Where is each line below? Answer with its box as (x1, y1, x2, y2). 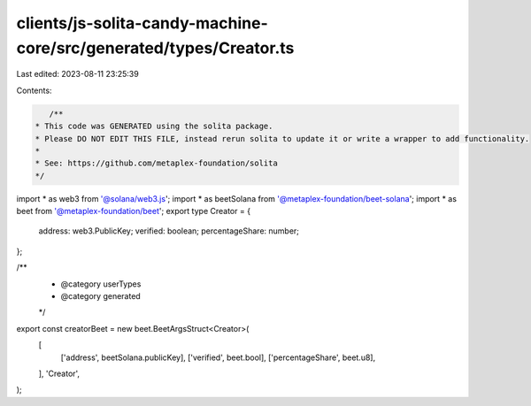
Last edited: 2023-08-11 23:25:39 (16, 69, 139, 80)
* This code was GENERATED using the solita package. (35, 121, 273, 132)
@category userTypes (60, 279, 142, 289)
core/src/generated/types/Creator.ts (16, 38, 295, 57)
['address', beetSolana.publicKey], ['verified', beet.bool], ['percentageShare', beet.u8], (60, 352, 376, 363)
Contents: (16, 85, 52, 96)
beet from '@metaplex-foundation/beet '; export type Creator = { (16, 206, 251, 217)
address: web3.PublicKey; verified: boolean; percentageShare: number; (38, 226, 300, 236)
